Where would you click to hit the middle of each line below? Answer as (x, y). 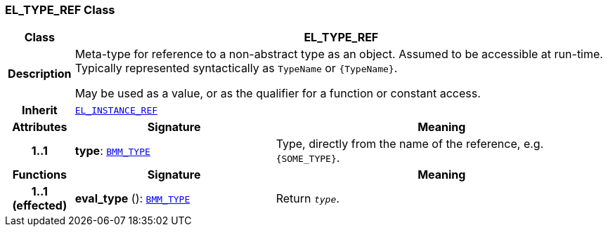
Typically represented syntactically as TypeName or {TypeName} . (236, 68)
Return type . (308, 199)
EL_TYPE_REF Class (60, 10)
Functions (39, 175)
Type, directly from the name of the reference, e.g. (410, 144)
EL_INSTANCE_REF (116, 110)
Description (40, 74)
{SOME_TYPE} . (308, 158)
